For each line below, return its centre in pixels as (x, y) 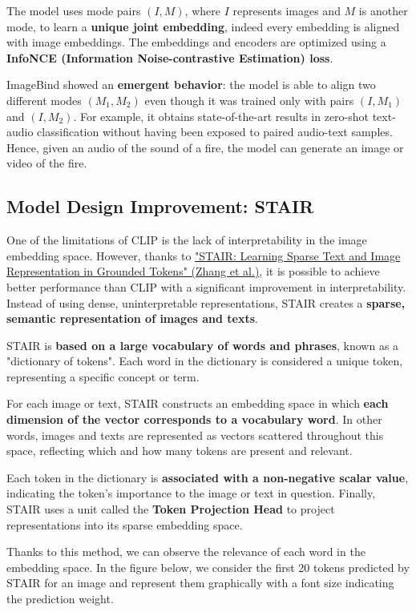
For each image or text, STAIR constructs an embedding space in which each (198, 403)
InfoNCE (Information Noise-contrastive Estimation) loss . (170, 57)
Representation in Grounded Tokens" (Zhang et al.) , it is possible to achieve (193, 271)
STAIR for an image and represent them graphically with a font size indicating (200, 583)
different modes (44, 100)
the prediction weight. (60, 599)
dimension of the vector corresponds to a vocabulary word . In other (194, 419)
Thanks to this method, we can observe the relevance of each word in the (186, 552)
